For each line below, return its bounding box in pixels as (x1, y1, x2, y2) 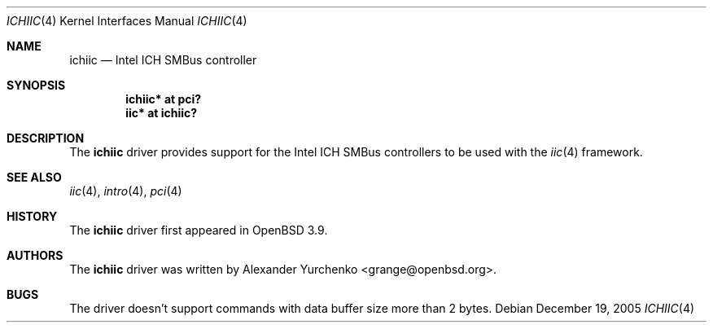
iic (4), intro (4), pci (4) (69, 184, 182, 198)
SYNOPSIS (7, 78, 66, 92)
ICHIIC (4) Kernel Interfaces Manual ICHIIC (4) (7, 14, 247, 28)
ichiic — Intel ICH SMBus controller (69, 53, 257, 67)
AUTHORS (7, 248, 63, 262)
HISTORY (7, 209, 58, 223)
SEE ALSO (7, 170, 62, 184)
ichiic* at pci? (125, 92, 202, 106)
